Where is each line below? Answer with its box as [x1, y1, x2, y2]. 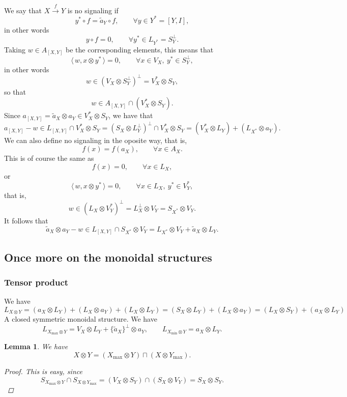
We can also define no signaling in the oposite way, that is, [4, 135, 187, 146]
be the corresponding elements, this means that [66, 44, 214, 54]
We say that [4, 5, 42, 15]
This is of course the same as [4, 153, 94, 163]
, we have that [108, 110, 153, 121]
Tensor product [4, 275, 69, 288]
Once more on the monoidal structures [4, 249, 212, 265]
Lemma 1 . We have [4, 341, 68, 352]
